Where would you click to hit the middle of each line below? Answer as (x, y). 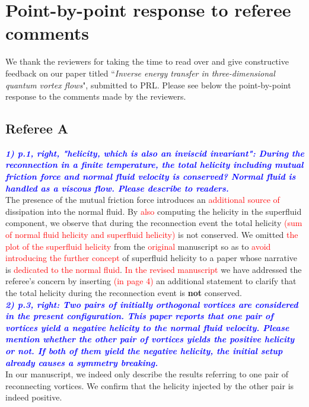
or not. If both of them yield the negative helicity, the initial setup (144, 350)
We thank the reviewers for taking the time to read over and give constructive (147, 61)
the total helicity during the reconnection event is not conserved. (124, 293)
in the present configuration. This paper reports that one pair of (139, 316)
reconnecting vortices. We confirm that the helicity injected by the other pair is (150, 385)
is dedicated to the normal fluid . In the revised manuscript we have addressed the (154, 269)
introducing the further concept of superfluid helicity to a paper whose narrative (152, 258)
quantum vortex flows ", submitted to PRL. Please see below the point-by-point (148, 85)
